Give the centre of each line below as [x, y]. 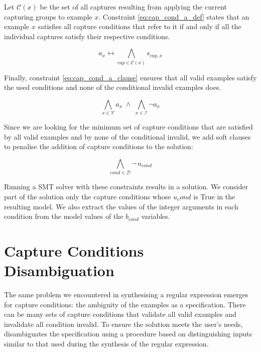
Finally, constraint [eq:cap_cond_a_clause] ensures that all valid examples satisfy [130, 77]
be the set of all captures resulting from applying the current [133, 7]
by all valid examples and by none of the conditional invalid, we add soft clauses [127, 136]
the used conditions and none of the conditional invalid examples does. [113, 87]
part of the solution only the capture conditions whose [88, 196]
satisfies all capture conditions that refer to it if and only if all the [140, 26]
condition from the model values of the [64, 216]
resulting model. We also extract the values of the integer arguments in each [121, 206]
